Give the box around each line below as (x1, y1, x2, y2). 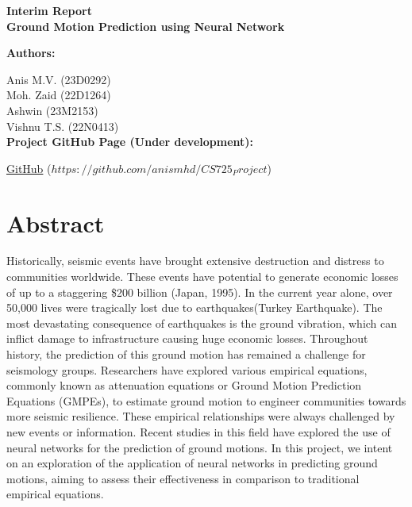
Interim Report (6, 2, 92, 18)
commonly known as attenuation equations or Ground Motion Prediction (6, 377, 362, 394)
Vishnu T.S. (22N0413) (6, 117, 119, 134)
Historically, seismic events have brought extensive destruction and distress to (6, 252, 384, 269)
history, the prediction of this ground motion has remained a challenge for (6, 346, 366, 363)
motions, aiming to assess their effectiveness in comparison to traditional (6, 470, 360, 486)
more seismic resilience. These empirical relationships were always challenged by (6, 408, 395, 424)
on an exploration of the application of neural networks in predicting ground (6, 455, 378, 471)
